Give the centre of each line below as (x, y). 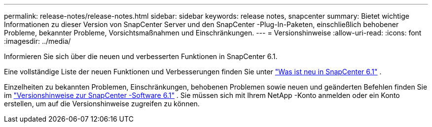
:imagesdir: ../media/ (37, 41)
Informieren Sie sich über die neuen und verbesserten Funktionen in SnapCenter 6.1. (141, 56)
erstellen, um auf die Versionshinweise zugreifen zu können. (102, 104)
